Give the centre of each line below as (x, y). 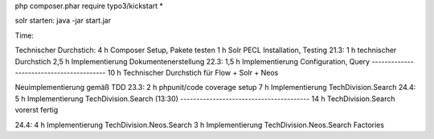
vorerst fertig (37, 110)
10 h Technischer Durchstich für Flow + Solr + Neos (193, 72)
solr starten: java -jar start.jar (63, 21)
